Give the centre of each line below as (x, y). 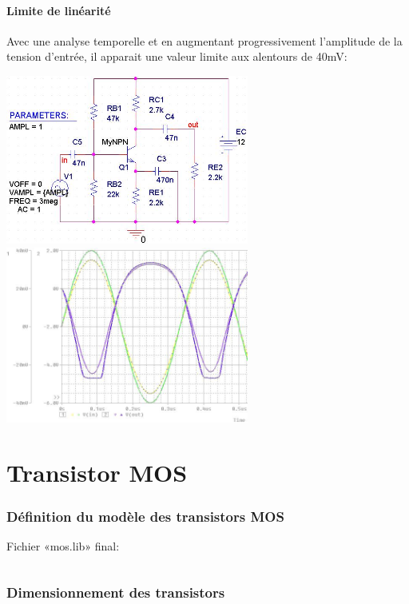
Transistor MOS (97, 473)
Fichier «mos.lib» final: (63, 545)
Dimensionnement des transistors (116, 592)
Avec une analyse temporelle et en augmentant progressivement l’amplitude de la (204, 40)
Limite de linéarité (59, 10)
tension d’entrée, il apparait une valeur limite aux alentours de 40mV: (177, 56)
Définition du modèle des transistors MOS (145, 516)
